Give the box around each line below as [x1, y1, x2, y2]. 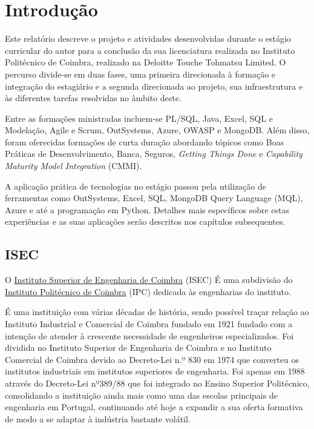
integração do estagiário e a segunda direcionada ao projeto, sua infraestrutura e [5, 79, 303, 92]
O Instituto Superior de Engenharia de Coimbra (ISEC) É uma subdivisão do [5, 273, 293, 286]
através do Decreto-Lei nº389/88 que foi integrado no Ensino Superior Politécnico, [5, 376, 310, 389]
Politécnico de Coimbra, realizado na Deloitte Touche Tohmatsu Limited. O [5, 56, 286, 68]
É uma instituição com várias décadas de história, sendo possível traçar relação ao [5, 305, 309, 318]
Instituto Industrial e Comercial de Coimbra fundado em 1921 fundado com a [5, 318, 293, 330]
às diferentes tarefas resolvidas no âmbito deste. [5, 91, 182, 104]
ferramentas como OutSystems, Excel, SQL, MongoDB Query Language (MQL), [5, 191, 303, 204]
